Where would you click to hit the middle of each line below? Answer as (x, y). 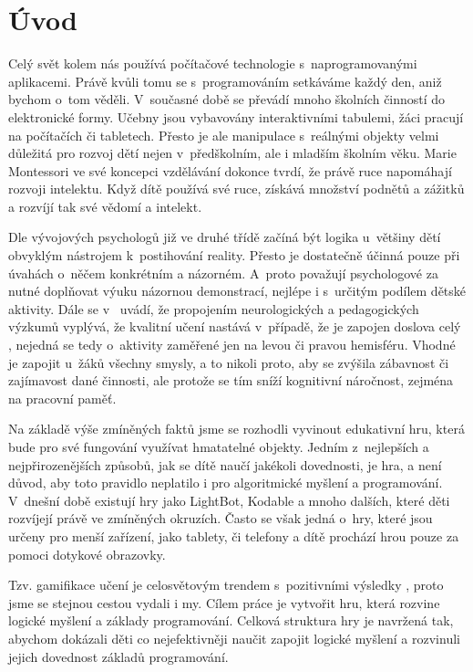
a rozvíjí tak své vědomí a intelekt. (105, 206)
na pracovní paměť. (62, 398)
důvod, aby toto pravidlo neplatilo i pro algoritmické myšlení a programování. (226, 483)
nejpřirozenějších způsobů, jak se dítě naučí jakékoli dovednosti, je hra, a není (225, 464)
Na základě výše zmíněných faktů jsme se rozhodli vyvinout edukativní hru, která (236, 429)
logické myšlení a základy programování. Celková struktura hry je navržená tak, (231, 620)
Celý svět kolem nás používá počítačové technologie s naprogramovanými (213, 63)
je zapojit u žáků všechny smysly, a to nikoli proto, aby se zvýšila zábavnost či (229, 362)
